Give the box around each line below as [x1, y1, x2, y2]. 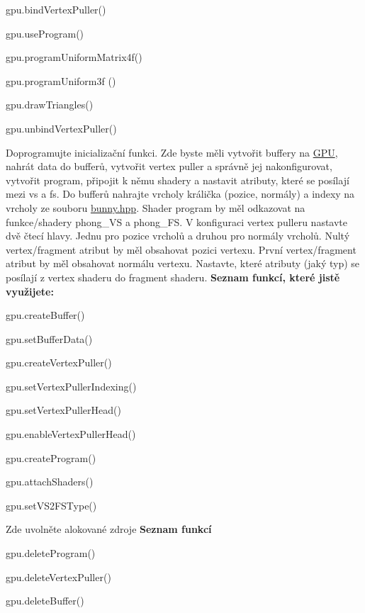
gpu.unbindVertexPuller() [6, 120, 117, 135]
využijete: [6, 283, 54, 298]
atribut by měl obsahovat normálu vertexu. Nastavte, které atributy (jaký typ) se [6, 256, 359, 271]
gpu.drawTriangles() [6, 97, 94, 112]
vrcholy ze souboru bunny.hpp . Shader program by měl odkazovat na [6, 200, 305, 215]
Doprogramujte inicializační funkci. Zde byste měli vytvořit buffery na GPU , [6, 145, 338, 159]
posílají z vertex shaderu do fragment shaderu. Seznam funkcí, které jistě [6, 269, 340, 284]
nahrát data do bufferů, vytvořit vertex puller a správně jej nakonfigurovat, [6, 159, 332, 174]
